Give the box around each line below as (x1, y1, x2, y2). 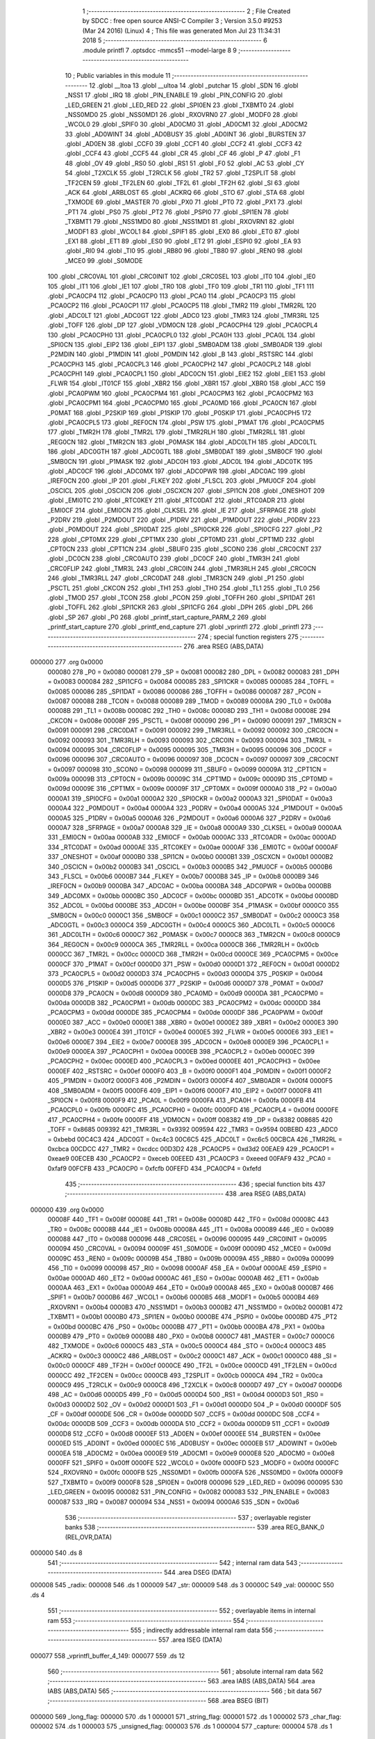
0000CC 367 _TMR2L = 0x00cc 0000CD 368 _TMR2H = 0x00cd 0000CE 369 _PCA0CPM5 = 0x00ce (47, 950, 339, 959)
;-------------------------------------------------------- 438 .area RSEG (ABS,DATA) (65, 1189, 306, 1198)
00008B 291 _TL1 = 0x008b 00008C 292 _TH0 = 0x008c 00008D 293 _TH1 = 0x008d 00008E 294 (47, 707, 331, 715)
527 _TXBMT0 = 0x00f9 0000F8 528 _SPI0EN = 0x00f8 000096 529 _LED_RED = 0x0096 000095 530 (47, 1478, 343, 1486)
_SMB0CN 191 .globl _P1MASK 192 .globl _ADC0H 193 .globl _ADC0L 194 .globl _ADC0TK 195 (47, 457, 313, 465)
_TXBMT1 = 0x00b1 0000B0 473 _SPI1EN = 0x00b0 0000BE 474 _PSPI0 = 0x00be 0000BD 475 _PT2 (47, 1313, 337, 1321)
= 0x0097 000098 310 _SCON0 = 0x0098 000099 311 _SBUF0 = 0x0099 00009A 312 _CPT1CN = (47, 765, 327, 774)
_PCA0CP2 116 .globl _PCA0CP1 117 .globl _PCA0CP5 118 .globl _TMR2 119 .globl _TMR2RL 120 (47, 301, 317, 310)
